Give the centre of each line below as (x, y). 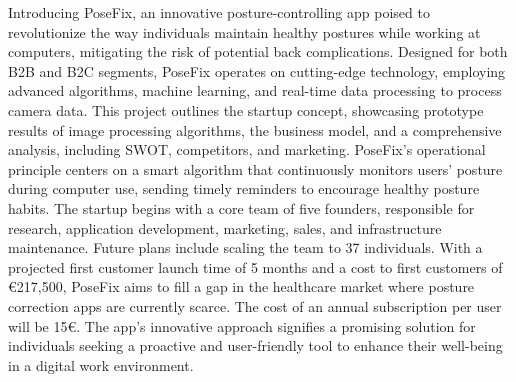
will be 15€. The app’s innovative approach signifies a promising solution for (242, 325)
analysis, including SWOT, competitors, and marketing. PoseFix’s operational (247, 149)
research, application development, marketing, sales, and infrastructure (225, 227)
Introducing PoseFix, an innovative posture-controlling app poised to (219, 12)
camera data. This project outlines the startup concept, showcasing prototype (246, 109)
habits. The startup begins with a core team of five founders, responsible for (241, 207)
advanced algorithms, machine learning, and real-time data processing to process (255, 90)
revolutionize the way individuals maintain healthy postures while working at (244, 31)
